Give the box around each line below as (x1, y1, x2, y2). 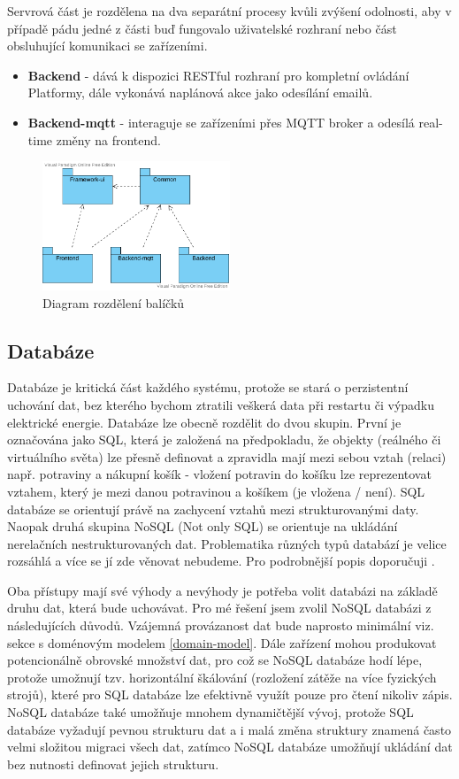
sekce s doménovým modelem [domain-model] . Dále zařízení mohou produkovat (7, 633, 437, 652)
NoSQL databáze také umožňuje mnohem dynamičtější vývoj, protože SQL (7, 703, 414, 721)
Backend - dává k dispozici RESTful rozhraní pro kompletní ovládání (27, 66, 409, 84)
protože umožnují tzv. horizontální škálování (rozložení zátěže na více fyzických (7, 667, 437, 686)
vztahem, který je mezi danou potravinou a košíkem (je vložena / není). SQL (7, 482, 425, 500)
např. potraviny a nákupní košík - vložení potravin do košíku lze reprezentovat (7, 465, 432, 483)
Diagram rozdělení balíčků (42, 293, 185, 312)
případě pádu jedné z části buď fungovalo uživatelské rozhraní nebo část (7, 19, 397, 37)
